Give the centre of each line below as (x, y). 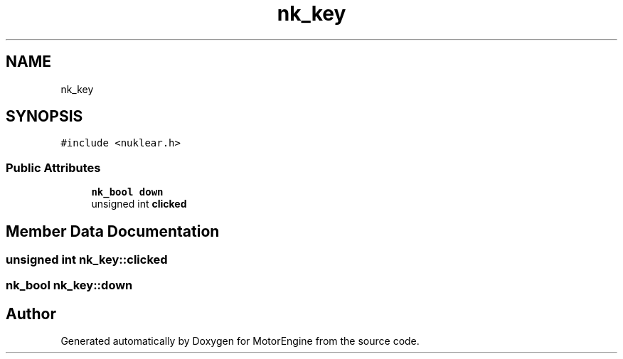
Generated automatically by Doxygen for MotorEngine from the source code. (240, 341)
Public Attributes (53, 167)
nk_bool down (127, 192)
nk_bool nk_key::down (69, 285)
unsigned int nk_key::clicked (87, 260)
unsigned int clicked (139, 204)
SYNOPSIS (44, 117)
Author (31, 314)
